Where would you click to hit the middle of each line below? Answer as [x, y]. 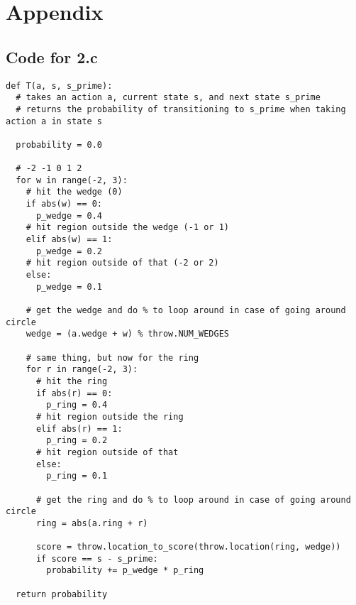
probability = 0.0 [59, 145]
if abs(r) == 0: [74, 393]
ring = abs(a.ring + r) [92, 523]
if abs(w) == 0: [64, 204]
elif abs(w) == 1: [69, 240]
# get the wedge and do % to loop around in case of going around [186, 311]
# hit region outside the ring [110, 416]
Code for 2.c [52, 56]
